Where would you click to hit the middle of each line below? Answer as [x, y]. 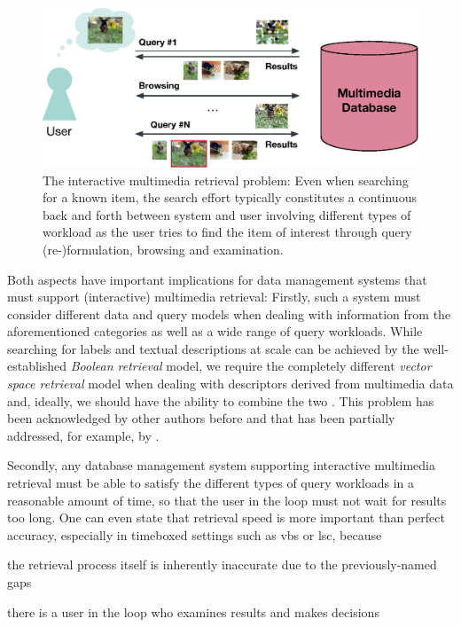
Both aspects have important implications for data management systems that [217, 279]
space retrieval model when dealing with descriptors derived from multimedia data [230, 384]
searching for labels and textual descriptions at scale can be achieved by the [213, 348]
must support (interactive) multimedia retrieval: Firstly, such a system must [214, 297]
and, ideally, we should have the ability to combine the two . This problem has [221, 400]
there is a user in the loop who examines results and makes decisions [193, 611]
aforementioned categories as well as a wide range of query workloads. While [215, 331]
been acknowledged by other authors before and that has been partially [201, 418]
